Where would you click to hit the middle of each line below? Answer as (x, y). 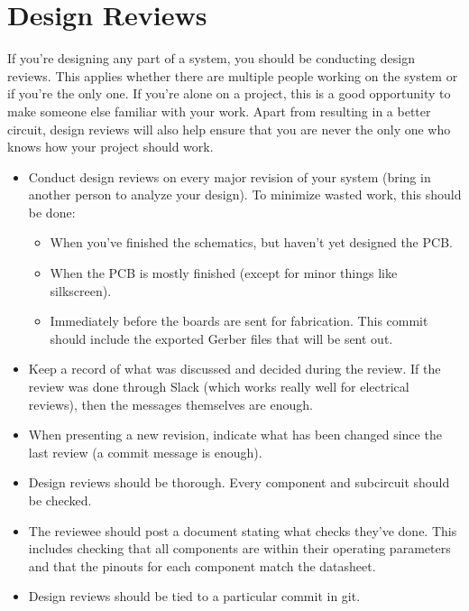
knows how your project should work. (110, 147)
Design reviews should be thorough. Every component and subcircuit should (239, 482)
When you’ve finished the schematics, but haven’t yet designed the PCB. (251, 242)
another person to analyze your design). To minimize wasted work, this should (245, 194)
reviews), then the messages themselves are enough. (170, 404)
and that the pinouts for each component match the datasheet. (202, 565)
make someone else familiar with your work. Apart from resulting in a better (219, 111)
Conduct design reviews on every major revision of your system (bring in (230, 176)
